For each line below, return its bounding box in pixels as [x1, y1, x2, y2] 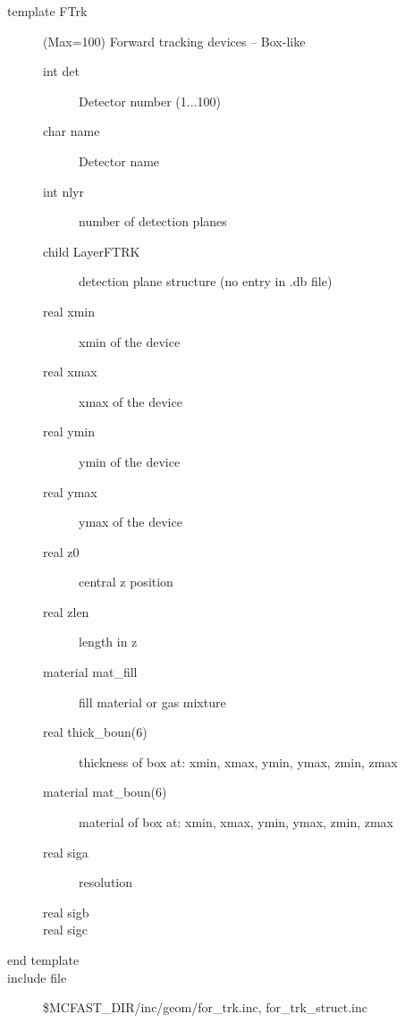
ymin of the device [79, 452, 181, 470]
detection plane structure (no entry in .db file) [79, 272, 333, 291]
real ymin [43, 422, 96, 441]
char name [43, 122, 100, 140]
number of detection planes [79, 212, 227, 231]
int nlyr [43, 182, 84, 200]
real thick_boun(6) [43, 723, 148, 741]
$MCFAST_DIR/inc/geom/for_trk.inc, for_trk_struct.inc [43, 998, 367, 1017]
